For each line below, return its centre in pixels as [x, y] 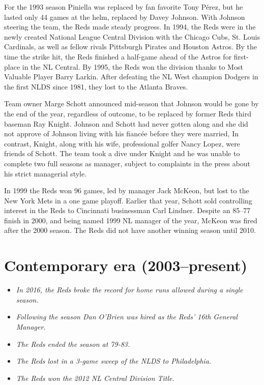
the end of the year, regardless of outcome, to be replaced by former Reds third [128, 113]
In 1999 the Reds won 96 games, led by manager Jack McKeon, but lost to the [127, 190]
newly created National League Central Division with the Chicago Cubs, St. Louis [132, 36]
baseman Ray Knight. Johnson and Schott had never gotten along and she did [126, 123]
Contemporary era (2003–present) [126, 265]
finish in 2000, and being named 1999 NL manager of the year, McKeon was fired [131, 220]
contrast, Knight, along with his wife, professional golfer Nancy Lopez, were [122, 143]
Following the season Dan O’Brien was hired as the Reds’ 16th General [127, 317]
